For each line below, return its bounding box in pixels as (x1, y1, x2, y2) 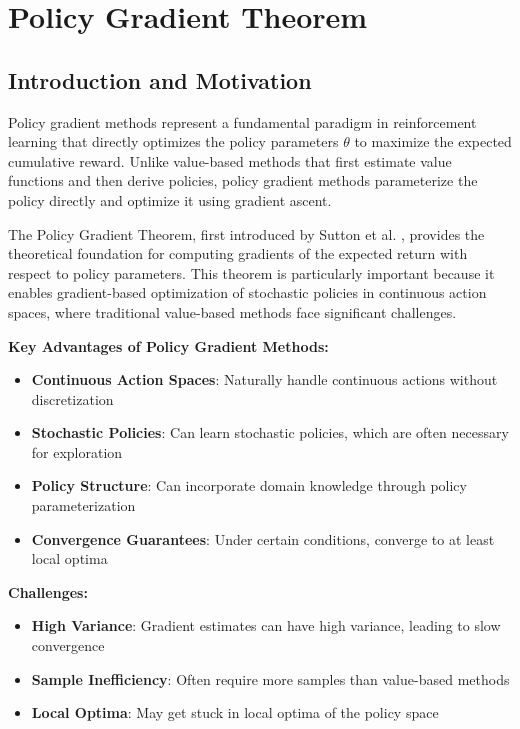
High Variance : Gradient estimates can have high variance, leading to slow (31, 615, 501, 636)
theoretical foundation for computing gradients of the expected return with (8, 243, 468, 264)
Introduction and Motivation (8, 64, 312, 95)
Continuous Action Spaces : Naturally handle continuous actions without (31, 369, 498, 390)
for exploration (31, 441, 123, 462)
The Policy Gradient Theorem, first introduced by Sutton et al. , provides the (8, 223, 485, 244)
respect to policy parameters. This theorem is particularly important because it (8, 262, 495, 283)
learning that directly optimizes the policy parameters (8, 131, 339, 152)
